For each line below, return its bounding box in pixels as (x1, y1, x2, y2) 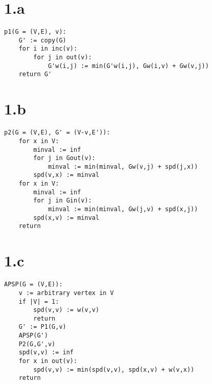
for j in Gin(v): (33, 197, 92, 205)
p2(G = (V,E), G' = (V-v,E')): (4, 129, 110, 137)
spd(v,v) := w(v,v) (33, 306, 100, 314)
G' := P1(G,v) (18, 323, 66, 331)
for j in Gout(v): (33, 154, 96, 162)
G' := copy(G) (18, 36, 66, 44)
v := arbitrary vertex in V (18, 289, 114, 297)
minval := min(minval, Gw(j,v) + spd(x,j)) (48, 206, 198, 213)
